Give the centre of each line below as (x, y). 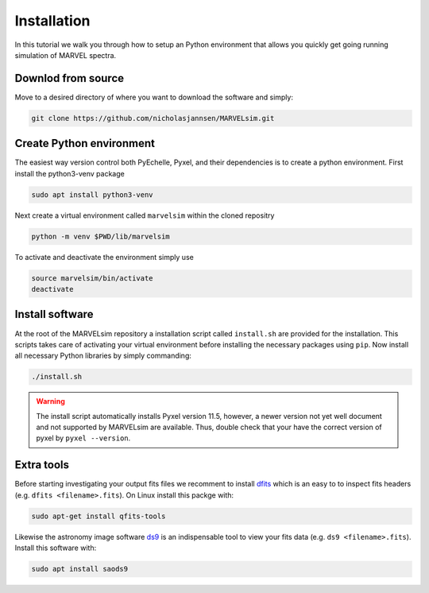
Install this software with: (56, 548)
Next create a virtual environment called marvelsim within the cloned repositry (145, 215)
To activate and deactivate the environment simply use (104, 257)
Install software (54, 314)
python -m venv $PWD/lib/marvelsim (100, 236)
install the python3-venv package (70, 173)
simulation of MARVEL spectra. (66, 55)
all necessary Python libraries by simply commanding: (103, 356)
